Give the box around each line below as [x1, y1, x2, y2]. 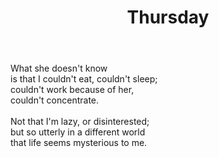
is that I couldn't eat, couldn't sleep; [10, 73, 158, 85]
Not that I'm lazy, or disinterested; [10, 116, 150, 128]
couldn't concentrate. [10, 94, 100, 106]
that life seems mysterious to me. [10, 137, 148, 149]
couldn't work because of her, [10, 84, 135, 96]
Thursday [126, 6, 210, 29]
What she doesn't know [10, 62, 108, 75]
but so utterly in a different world [10, 126, 146, 138]
